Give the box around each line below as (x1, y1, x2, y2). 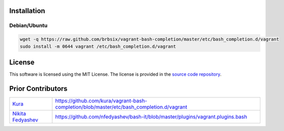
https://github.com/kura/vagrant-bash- (55, 97, 148, 104)
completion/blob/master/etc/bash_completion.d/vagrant (55, 103, 188, 110)
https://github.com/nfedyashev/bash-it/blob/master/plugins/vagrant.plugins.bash (55, 113, 247, 120)
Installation (9, 7, 45, 15)
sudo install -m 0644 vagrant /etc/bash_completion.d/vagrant (20, 43, 176, 49)
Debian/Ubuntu (9, 22, 48, 29)
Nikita (12, 110, 26, 117)
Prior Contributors (9, 84, 68, 93)
